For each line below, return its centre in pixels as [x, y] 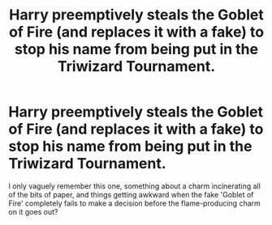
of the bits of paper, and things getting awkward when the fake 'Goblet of [131, 194]
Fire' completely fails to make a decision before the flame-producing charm [135, 203]
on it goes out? [33, 211]
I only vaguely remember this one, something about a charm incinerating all [135, 186]
